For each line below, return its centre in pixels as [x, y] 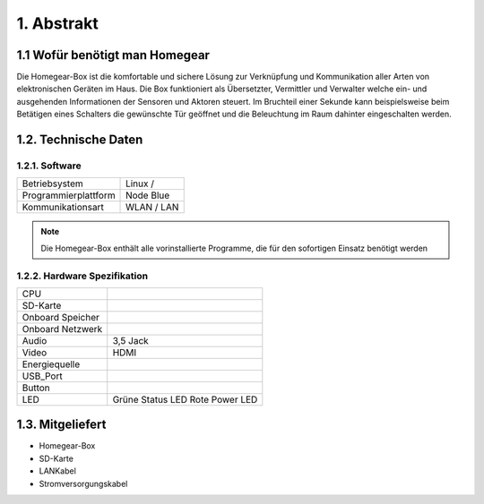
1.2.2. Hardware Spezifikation [82, 276]
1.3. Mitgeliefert [61, 425]
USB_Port [42, 376]
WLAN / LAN [152, 208]
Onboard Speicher [61, 317]
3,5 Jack [131, 340]
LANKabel [57, 471]
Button [36, 388]
